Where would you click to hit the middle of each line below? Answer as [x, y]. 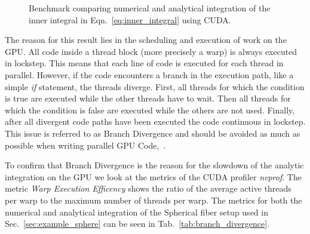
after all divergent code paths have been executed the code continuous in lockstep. [155, 121]
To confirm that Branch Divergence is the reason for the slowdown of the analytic [154, 165]
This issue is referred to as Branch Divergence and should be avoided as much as [153, 133]
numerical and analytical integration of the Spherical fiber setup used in [136, 212]
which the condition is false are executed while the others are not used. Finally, [150, 110]
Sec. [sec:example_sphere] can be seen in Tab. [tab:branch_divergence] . [137, 224]
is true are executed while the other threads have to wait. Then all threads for [148, 98]
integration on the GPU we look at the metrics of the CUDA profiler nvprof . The [153, 176]
